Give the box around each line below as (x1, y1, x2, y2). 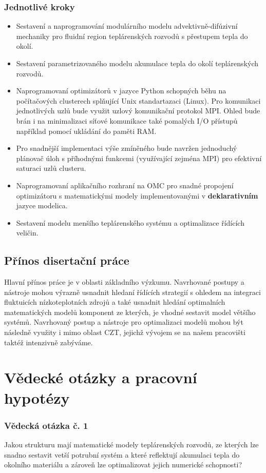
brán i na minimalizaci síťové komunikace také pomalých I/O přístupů (16, 115, 238, 126)
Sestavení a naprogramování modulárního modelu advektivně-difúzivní (16, 21, 238, 31)
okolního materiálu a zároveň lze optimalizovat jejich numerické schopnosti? (4, 459, 242, 470)
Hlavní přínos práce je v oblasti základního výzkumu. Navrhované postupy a (4, 277, 244, 287)
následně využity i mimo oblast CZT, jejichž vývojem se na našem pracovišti (4, 327, 245, 338)
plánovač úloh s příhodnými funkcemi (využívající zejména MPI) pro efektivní (16, 152, 262, 163)
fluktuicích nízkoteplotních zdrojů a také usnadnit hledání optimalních (4, 297, 225, 307)
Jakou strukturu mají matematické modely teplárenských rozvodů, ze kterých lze (4, 439, 259, 450)
